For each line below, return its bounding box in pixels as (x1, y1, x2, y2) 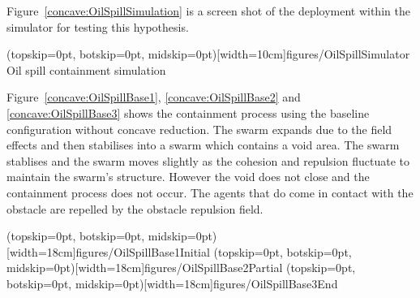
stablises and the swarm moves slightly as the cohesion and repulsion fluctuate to (6, 152, 409, 169)
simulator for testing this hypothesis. (6, 18, 189, 35)
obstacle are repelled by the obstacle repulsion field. (6, 200, 264, 217)
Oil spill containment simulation (6, 61, 166, 78)
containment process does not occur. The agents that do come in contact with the (6, 184, 414, 201)
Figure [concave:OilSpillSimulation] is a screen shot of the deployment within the (6, 2, 410, 19)
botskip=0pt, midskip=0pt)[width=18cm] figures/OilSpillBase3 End (6, 274, 338, 292)
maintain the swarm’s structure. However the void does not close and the (6, 168, 370, 185)
